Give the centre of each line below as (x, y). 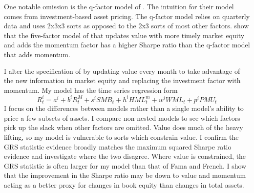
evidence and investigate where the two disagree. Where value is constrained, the (125, 156)
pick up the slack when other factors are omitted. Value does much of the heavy (124, 127)
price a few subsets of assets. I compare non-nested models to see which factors (122, 118)
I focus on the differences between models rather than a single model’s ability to (124, 108)
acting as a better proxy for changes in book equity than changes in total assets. (124, 185)
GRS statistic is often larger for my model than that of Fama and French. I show (125, 165)
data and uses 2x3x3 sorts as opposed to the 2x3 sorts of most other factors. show (127, 26)
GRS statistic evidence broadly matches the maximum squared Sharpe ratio (118, 146)
